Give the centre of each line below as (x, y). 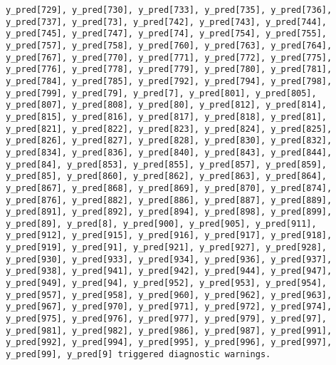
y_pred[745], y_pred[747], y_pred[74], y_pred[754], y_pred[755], (167, 34)
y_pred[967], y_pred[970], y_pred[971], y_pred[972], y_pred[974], (169, 307)
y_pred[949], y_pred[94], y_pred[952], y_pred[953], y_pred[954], (167, 283)
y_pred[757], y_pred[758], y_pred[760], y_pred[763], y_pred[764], (169, 45)
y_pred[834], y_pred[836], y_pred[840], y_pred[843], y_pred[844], (169, 152)
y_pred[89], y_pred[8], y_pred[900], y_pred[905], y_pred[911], (161, 223)
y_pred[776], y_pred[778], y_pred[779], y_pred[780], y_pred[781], (169, 70)
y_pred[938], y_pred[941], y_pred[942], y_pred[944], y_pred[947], (169, 271)
